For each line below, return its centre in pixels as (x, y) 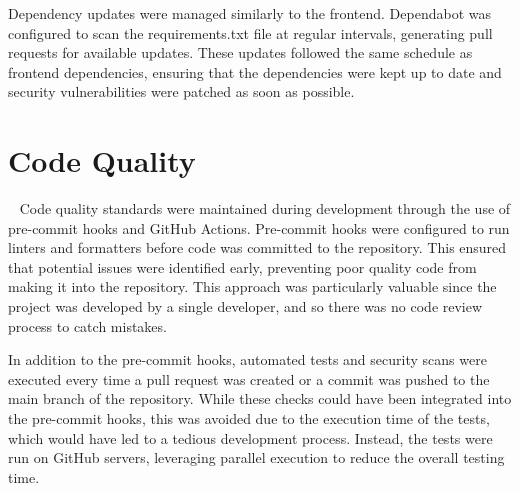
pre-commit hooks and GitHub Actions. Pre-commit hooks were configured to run (259, 227)
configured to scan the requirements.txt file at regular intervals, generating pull (250, 32)
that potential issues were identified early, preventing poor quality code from (242, 266)
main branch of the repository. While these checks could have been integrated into (260, 398)
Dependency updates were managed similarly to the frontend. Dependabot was (249, 13)
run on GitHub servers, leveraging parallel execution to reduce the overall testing (256, 457)
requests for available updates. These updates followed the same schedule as (240, 52)
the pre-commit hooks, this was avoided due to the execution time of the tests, (249, 418)
